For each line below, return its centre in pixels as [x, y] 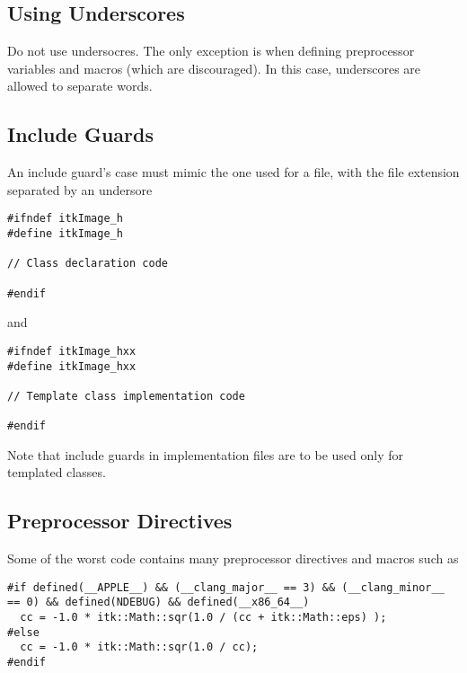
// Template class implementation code [126, 396]
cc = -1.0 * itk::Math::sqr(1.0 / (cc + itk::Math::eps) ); [203, 618]
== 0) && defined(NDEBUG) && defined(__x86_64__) [159, 602]
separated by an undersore [80, 189]
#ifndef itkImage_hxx [72, 351]
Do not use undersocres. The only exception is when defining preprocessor [211, 51]
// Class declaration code [88, 264]
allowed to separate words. [80, 86]
